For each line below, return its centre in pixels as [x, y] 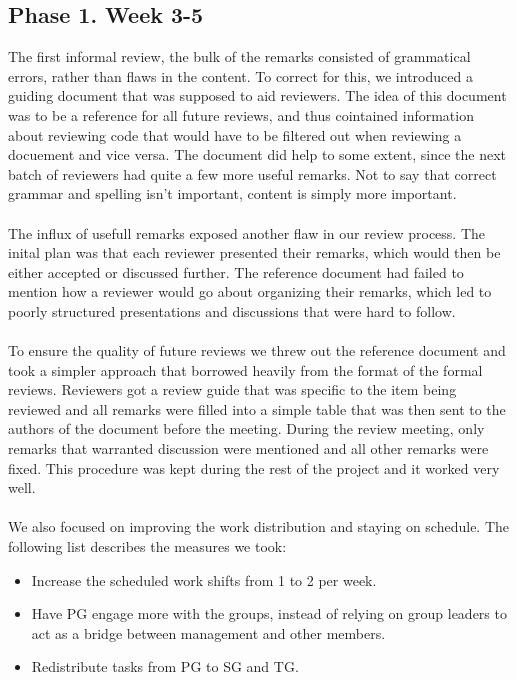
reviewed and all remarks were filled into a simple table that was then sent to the [257, 408]
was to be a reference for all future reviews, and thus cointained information [241, 114]
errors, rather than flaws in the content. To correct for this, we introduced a [240, 75]
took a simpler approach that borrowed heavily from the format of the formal [245, 369]
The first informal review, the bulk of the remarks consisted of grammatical [239, 56]
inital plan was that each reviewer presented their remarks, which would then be [254, 252]
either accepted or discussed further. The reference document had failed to [236, 271]
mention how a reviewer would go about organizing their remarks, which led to [250, 291]
